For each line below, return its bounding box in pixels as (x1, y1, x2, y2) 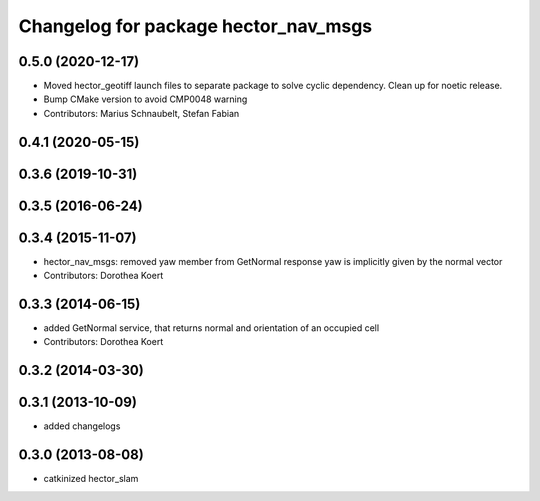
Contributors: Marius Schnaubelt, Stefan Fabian (43, 107, 240, 119)
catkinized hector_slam (43, 473, 139, 485)
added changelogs (43, 420, 121, 432)
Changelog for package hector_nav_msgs (18, 15, 373, 37)
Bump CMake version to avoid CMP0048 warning (43, 93, 248, 105)
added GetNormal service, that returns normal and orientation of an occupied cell (43, 322, 380, 334)
